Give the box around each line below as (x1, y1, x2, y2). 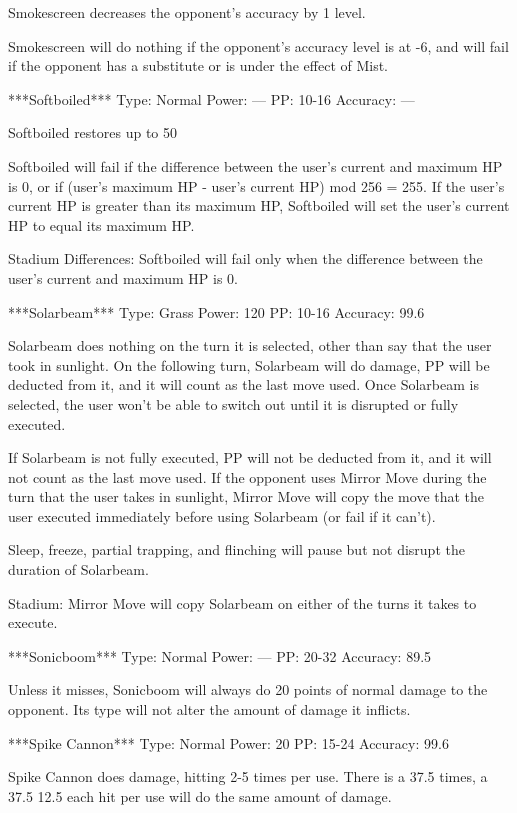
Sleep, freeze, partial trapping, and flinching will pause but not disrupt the (8, 539, 465, 560)
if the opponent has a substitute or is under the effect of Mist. (8, 55, 389, 76)
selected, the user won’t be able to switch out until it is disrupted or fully (8, 393, 459, 414)
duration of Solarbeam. (8, 559, 149, 580)
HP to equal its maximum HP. (8, 214, 195, 235)
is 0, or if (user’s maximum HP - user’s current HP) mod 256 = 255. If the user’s (8, 175, 505, 196)
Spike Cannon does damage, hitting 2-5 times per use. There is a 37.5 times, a (8, 766, 488, 787)
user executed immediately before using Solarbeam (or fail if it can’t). (8, 505, 436, 526)
